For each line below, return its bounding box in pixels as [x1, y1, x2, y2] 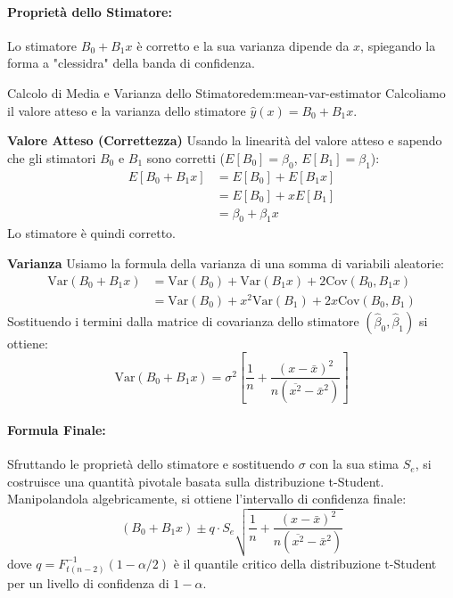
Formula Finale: [7, 420, 106, 438]
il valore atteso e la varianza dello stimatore [7, 101, 246, 119]
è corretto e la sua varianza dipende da [136, 36, 350, 54]
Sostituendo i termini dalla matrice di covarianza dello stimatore [7, 311, 359, 330]
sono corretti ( [146, 148, 226, 167]
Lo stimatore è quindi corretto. [7, 224, 176, 242]
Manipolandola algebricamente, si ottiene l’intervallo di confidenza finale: [7, 489, 407, 508]
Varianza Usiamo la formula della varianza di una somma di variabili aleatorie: [7, 254, 444, 273]
